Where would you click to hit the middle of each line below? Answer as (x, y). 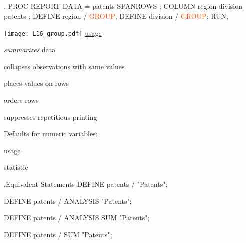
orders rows (21, 100)
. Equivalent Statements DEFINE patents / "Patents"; (86, 183)
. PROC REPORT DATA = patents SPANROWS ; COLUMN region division (123, 6)
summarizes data (30, 50)
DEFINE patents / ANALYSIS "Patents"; (68, 200)
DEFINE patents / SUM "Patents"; (58, 234)
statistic (16, 167)
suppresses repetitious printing (51, 117)
